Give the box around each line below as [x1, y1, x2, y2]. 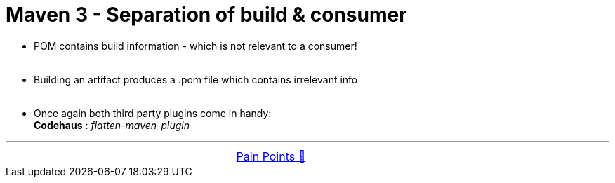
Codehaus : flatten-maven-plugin [34, 118, 190, 131]
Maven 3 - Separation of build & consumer [6, 3, 407, 27]
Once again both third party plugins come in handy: [34, 107, 272, 119]
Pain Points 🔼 [236, 149, 306, 163]
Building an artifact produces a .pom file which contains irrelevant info [34, 73, 358, 86]
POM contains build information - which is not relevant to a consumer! [34, 39, 357, 52]
